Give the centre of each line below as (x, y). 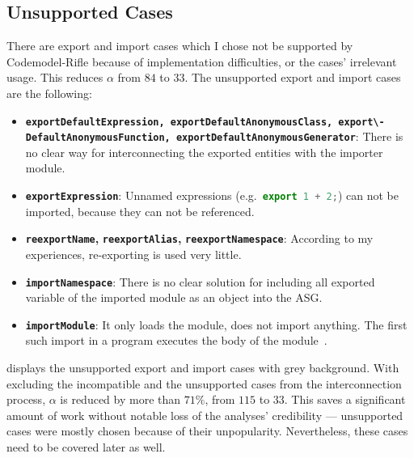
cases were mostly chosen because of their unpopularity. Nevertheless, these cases (207, 431)
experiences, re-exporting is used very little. (133, 254)
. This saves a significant (345, 399)
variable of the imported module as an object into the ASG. (174, 297)
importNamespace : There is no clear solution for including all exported (200, 281)
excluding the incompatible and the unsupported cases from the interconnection (204, 383)
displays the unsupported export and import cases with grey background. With (203, 368)
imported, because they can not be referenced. (140, 211)
